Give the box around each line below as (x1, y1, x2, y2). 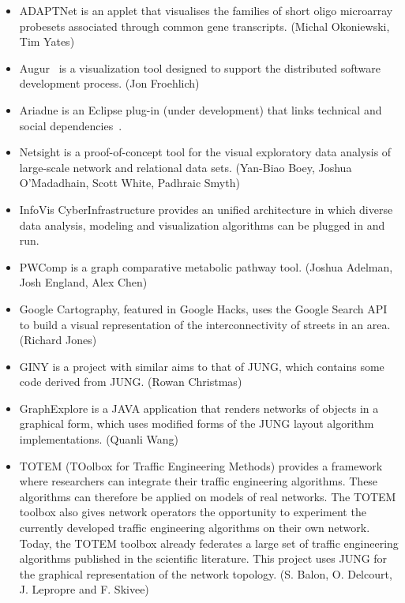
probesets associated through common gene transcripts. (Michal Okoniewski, (19, 17, 390, 34)
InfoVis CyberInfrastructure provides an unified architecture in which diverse (19, 200, 393, 217)
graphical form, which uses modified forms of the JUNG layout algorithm (19, 415, 374, 432)
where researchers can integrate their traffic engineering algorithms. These (19, 473, 378, 489)
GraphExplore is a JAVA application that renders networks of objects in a (19, 399, 379, 416)
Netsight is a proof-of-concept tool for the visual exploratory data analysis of (19, 144, 392, 160)
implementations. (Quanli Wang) (19, 431, 178, 448)
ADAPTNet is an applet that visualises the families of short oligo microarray (19, 2, 393, 18)
